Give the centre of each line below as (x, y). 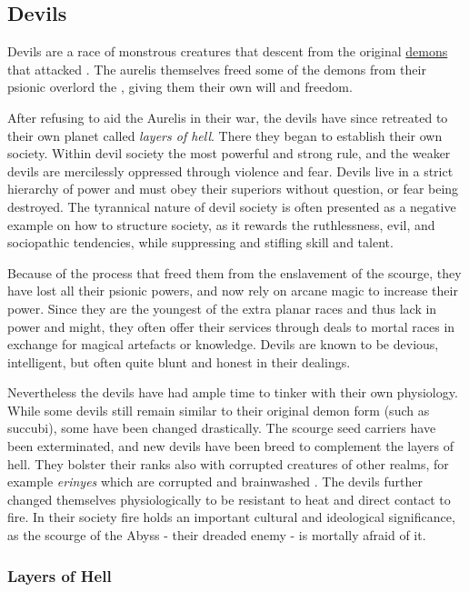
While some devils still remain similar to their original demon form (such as (219, 410)
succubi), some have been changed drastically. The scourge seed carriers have (222, 428)
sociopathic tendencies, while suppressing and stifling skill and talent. (200, 242)
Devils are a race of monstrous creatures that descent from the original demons (228, 51)
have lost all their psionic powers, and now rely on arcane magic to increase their (233, 291)
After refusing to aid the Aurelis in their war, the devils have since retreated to (228, 117)
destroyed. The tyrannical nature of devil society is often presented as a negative (232, 206)
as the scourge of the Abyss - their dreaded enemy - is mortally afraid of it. (217, 535)
